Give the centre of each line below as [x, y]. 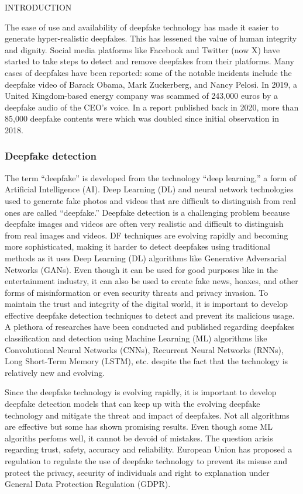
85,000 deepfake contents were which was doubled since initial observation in [142, 118]
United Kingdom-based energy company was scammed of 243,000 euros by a [142, 96]
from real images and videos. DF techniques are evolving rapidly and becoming [147, 235]
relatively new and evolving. [55, 372]
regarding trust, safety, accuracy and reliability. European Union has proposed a [149, 449]
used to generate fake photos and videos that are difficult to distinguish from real [150, 200]
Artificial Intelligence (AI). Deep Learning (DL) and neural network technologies [149, 189]
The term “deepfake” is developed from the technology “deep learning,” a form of [151, 177]
